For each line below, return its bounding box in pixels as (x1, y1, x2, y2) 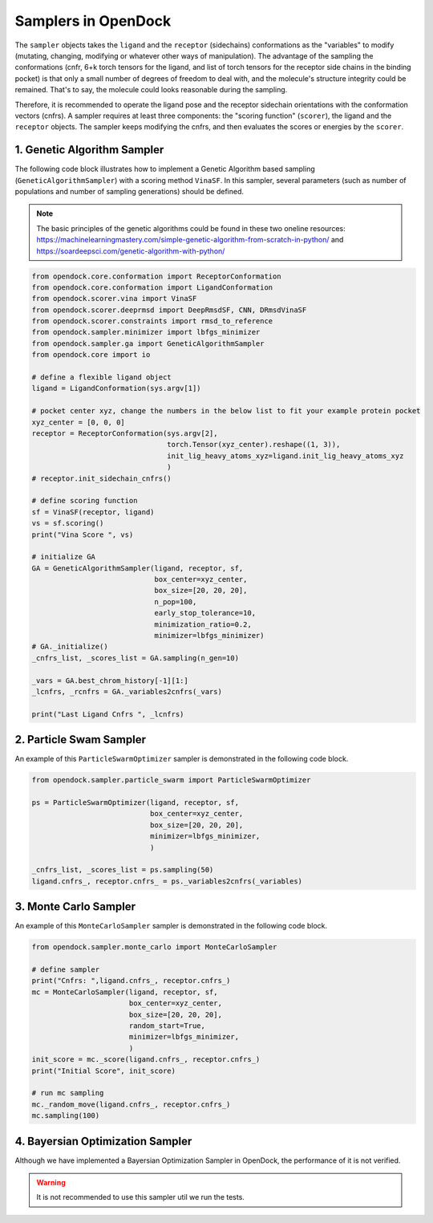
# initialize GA (31, 552, 96, 562)
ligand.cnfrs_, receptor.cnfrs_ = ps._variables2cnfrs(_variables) (31, 876, 303, 886)
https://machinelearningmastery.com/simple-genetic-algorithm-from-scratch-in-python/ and (36, 235, 344, 245)
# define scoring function (31, 496, 138, 506)
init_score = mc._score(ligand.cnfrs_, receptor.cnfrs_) (31, 1055, 261, 1064)
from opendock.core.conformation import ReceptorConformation (31, 271, 281, 281)
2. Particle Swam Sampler (14, 733, 146, 746)
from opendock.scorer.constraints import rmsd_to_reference (31, 317, 273, 326)
